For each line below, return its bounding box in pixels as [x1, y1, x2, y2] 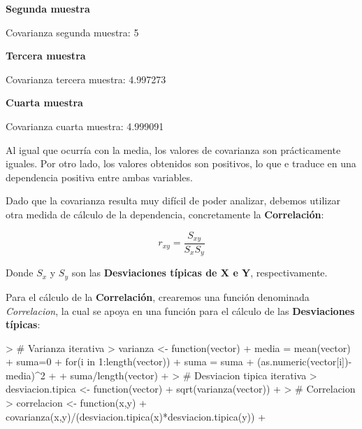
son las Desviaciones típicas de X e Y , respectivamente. [71, 265, 328, 280]
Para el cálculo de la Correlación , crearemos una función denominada [6, 289, 310, 304]
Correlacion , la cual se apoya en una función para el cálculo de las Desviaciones [6, 303, 355, 318]
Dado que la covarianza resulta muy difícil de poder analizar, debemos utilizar [6, 193, 340, 208]
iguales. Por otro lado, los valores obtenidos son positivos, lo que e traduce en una [6, 156, 356, 171]
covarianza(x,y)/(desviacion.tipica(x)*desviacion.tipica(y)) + [6, 409, 266, 423]
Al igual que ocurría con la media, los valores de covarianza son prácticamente [6, 142, 341, 157]
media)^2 [6, 367, 45, 382]
